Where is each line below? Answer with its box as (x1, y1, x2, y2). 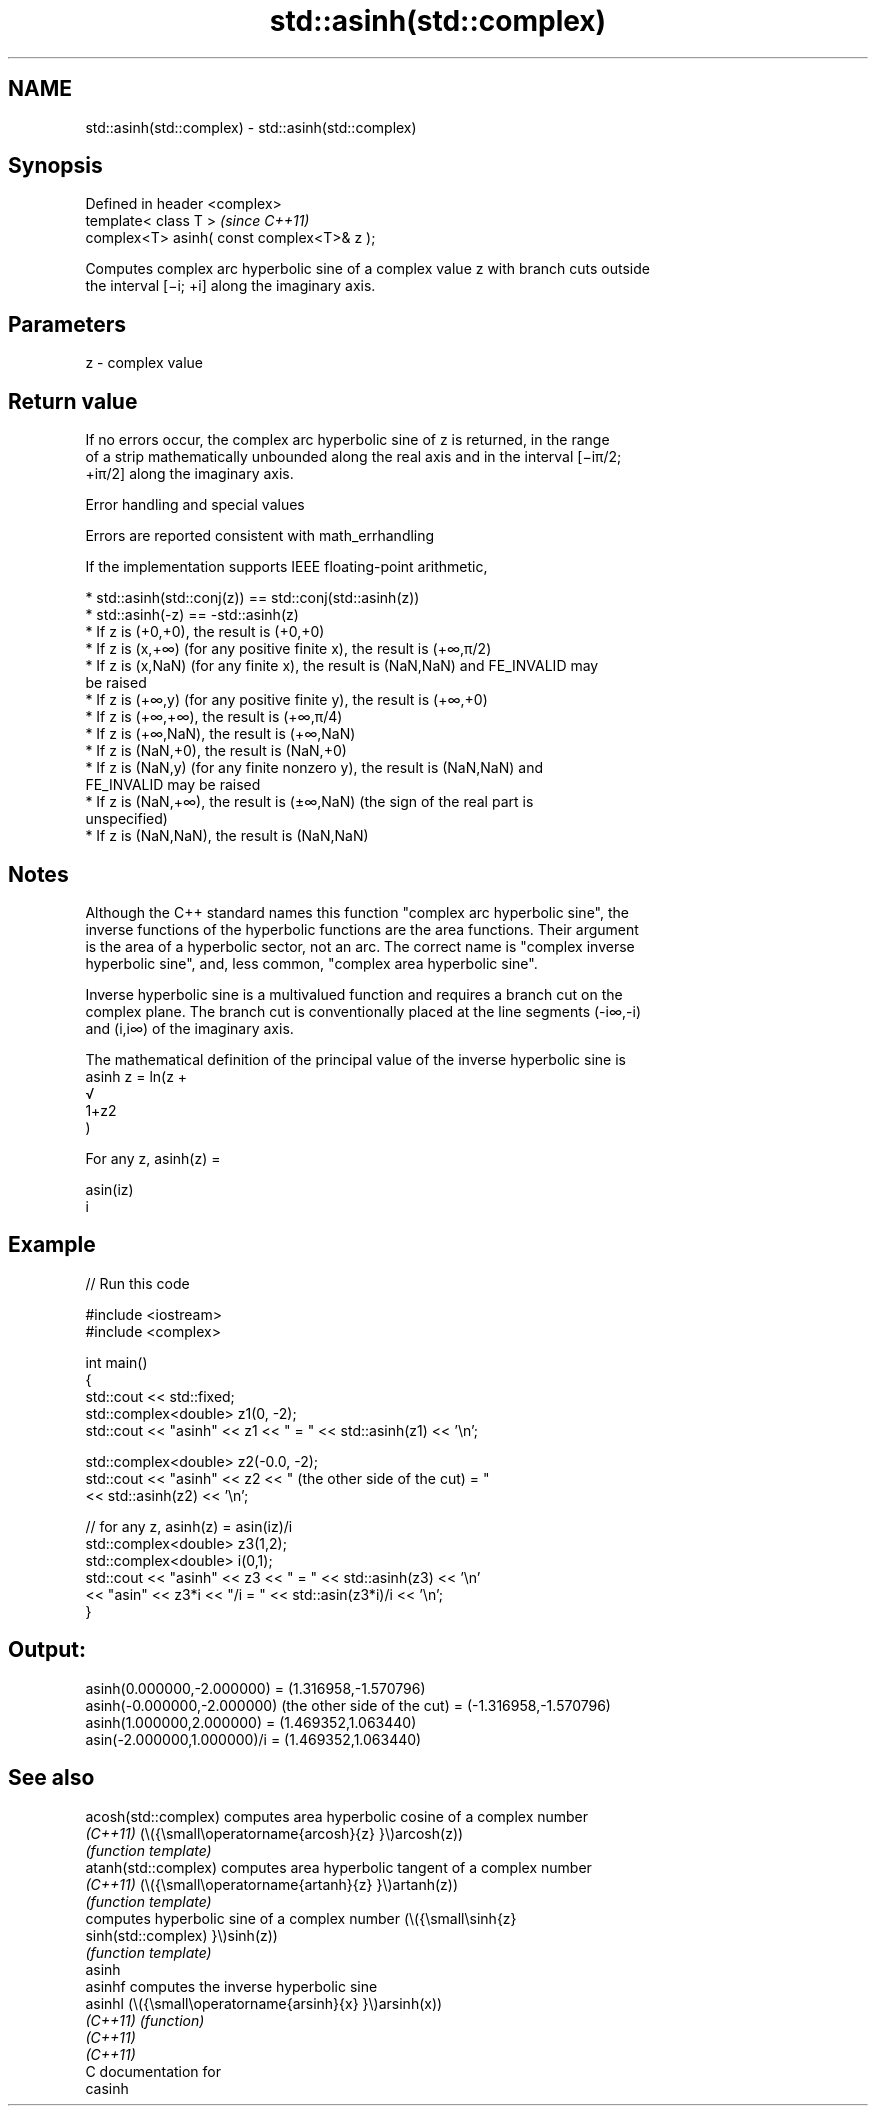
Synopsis (8, 153, 103, 179)
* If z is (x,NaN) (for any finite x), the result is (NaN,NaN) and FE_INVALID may (85, 657, 599, 675)
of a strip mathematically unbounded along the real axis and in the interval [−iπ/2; (85, 448, 622, 466)
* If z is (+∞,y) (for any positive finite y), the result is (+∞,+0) (85, 691, 488, 709)
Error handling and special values (85, 496, 305, 514)
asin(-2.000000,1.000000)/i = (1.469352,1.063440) (85, 1730, 422, 1748)
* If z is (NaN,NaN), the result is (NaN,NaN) (85, 827, 369, 845)
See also (8, 1765, 95, 1791)
